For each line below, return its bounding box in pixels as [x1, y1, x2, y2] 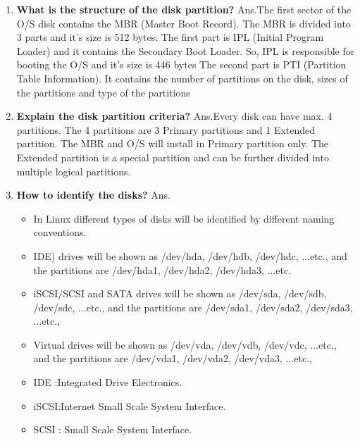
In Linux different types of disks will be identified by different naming [33, 211, 335, 225]
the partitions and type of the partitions [16, 85, 190, 99]
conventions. [33, 225, 87, 240]
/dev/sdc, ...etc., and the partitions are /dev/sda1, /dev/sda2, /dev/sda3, [33, 299, 353, 314]
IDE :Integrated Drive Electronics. [33, 375, 182, 390]
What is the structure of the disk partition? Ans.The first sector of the [16, 2, 352, 16]
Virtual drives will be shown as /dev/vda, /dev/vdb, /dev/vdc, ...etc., [33, 337, 337, 352]
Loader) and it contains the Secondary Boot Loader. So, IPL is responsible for [16, 43, 355, 58]
